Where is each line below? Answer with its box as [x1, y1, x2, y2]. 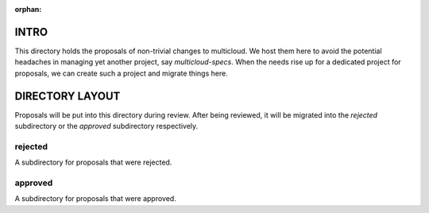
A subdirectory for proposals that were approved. [14, 194, 176, 203]
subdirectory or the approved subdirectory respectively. [14, 121, 199, 130]
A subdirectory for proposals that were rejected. [14, 157, 172, 167]
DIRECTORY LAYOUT [14, 89, 121, 103]
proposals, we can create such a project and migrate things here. [14, 68, 228, 78]
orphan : [14, 5, 42, 14]
